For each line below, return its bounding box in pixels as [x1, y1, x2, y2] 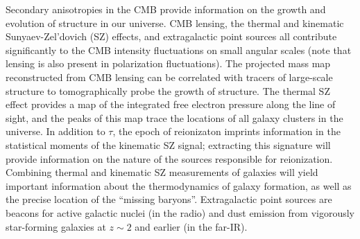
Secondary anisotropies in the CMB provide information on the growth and [6, 2, 326, 16]
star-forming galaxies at [6, 219, 106, 233]
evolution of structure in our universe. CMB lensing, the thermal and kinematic [6, 15, 344, 30]
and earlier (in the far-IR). [135, 219, 248, 233]
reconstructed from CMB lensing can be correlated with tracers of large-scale [6, 69, 333, 84]
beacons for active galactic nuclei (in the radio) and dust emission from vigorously [6, 205, 354, 220]
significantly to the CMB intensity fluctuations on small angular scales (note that [6, 42, 352, 57]
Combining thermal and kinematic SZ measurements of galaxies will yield [6, 165, 318, 179]
